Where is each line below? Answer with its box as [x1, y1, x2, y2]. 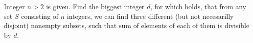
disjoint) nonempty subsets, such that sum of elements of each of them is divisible [4, 20, 250, 30]
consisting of [21, 11, 59, 21]
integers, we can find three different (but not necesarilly [67, 11, 234, 21]
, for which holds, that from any [150, 1, 247, 11]
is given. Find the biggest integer [46, 1, 145, 11]
